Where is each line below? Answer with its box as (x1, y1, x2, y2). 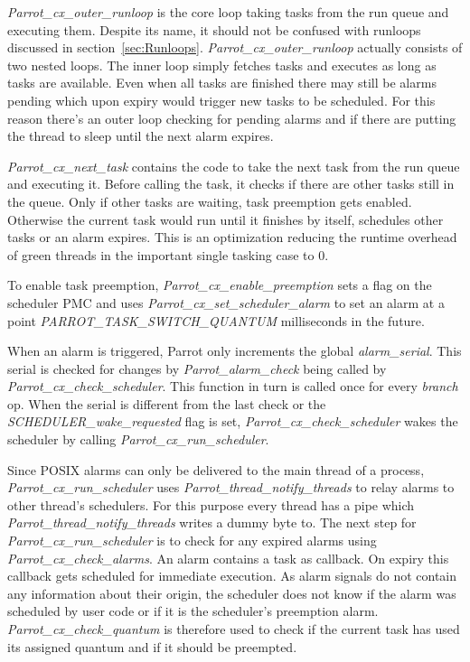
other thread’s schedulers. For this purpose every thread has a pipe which (7, 495, 415, 514)
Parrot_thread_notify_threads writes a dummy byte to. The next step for (7, 513, 417, 532)
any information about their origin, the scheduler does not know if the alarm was (7, 583, 456, 602)
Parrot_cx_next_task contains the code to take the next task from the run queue (7, 156, 460, 175)
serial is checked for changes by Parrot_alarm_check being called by (7, 359, 387, 378)
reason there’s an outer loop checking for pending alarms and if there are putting (7, 108, 456, 127)
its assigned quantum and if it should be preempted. (7, 637, 297, 656)
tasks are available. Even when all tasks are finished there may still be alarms (7, 73, 437, 92)
